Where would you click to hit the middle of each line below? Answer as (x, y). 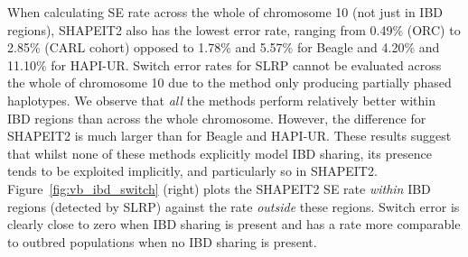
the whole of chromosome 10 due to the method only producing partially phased (229, 83)
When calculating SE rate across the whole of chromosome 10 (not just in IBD (225, 12)
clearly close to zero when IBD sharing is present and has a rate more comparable (234, 224)
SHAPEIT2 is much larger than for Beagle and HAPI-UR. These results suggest (229, 136)
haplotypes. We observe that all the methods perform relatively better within (221, 100)
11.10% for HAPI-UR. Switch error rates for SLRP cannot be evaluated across (225, 64)
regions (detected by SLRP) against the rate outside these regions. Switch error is (234, 206)
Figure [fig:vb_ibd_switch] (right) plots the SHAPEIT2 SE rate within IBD (219, 188)
